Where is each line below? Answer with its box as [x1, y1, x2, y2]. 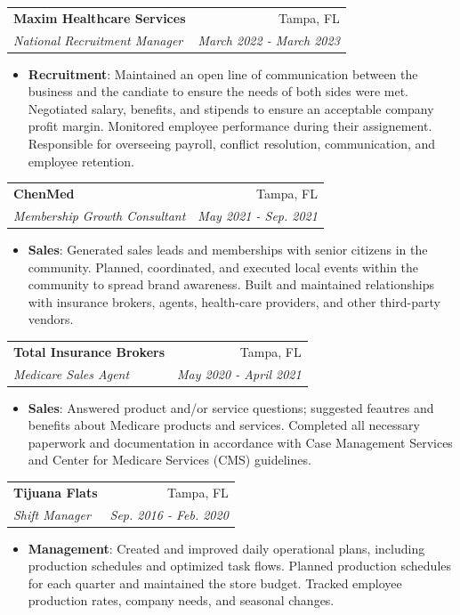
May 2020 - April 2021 [177, 364, 302, 383]
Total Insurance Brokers [13, 342, 165, 360]
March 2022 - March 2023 [198, 30, 340, 49]
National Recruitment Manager [13, 30, 183, 49]
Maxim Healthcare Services [13, 8, 186, 27]
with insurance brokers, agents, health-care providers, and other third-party [28, 292, 440, 311]
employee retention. [28, 151, 134, 170]
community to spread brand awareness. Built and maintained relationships [28, 275, 434, 294]
